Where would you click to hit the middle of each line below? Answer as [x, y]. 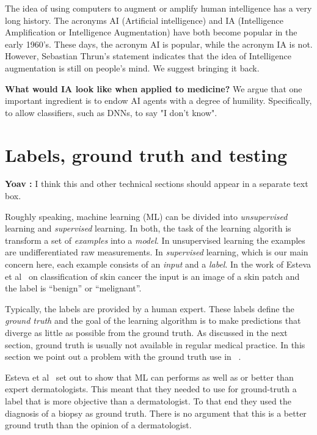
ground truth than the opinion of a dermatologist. [98, 425]
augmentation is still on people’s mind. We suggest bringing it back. [132, 68]
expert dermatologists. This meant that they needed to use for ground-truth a [151, 389]
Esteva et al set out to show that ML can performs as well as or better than [149, 377]
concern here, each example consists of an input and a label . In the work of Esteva [158, 264]
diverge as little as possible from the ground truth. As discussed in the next [146, 332]
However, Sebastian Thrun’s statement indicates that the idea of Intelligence [148, 56]
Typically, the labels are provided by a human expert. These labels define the [150, 308]
